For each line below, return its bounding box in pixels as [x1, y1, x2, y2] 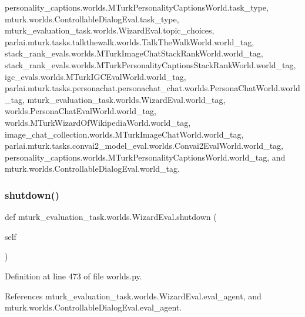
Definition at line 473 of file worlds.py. [5, 269, 142, 282]
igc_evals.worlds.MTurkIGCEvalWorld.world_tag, [5, 70, 186, 82]
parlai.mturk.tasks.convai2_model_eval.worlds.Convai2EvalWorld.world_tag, [5, 139, 283, 152]
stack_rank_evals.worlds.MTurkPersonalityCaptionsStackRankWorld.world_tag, [5, 58, 296, 71]
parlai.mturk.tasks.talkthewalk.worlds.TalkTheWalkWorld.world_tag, [5, 35, 254, 48]
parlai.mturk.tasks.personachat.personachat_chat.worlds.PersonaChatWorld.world [5, 82, 300, 94]
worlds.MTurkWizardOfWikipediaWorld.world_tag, [5, 116, 191, 128]
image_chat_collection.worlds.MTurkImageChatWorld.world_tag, [5, 128, 244, 140]
